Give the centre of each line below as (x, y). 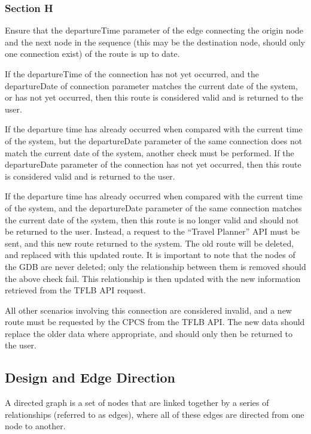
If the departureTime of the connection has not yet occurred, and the (132, 74)
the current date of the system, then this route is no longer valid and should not (152, 219)
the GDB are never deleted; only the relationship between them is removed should (155, 266)
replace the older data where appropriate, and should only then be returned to (149, 333)
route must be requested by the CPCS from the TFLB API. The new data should (155, 322)
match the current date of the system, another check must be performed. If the (150, 152)
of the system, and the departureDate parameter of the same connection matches (153, 207)
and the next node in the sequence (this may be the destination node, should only (155, 42)
